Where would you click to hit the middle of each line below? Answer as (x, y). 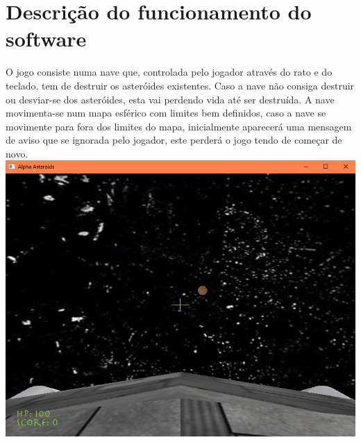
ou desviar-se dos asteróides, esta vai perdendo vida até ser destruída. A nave (170, 99)
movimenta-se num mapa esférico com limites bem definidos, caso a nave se (166, 113)
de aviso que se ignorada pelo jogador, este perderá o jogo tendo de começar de (174, 140)
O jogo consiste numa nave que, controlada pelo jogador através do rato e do (169, 72)
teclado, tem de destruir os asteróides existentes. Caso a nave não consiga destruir (180, 85)
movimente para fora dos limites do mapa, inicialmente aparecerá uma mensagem (179, 126)
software (46, 39)
